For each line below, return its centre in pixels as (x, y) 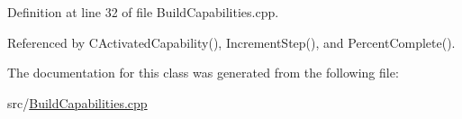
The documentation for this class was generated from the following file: (203, 73)
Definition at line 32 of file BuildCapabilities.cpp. (143, 12)
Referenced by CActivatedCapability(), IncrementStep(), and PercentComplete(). (231, 42)
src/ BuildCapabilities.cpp (77, 102)
